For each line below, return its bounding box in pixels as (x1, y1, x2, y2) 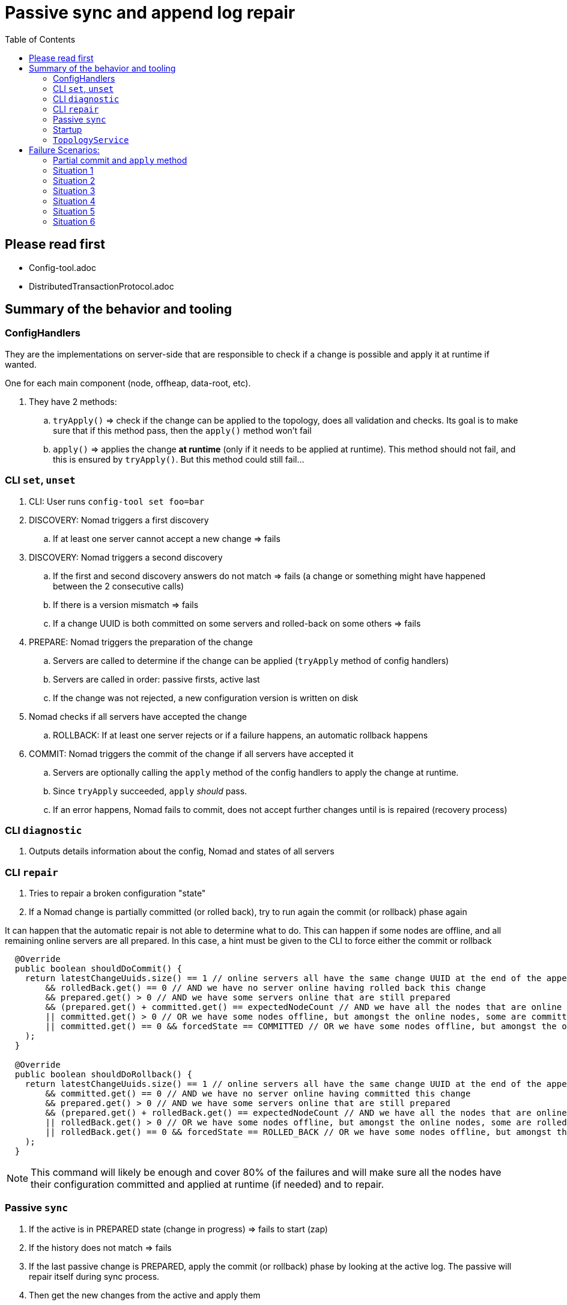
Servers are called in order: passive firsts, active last (53, 674, 260, 684)
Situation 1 (53, 165, 94, 175)
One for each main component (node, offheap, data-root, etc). (5, 377, 251, 388)
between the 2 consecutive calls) (53, 580, 184, 591)
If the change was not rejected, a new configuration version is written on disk (53, 692, 359, 703)
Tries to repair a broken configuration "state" (29, 888, 206, 899)
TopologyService (53, 135, 129, 145)
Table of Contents (5, 34, 76, 44)
